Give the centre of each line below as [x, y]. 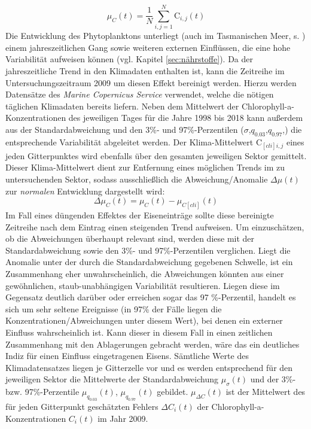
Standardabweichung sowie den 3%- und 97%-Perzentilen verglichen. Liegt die [148, 250]
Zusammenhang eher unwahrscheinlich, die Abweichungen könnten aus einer [145, 274]
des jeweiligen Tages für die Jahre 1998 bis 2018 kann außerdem [186, 118]
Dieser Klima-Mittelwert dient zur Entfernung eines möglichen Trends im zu [145, 167]
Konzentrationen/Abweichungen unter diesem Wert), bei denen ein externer [144, 320]
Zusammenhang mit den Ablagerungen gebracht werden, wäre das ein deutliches [153, 344]
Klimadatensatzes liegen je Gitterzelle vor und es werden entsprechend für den [149, 367]
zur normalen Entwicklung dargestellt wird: [85, 191]
